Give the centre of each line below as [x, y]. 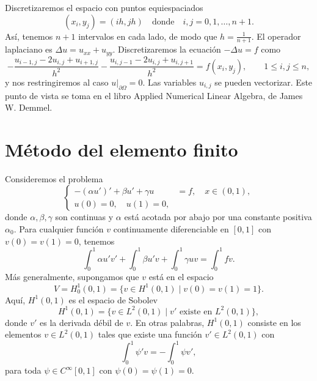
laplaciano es [29, 49]
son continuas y [84, 217]
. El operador [276, 36]
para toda [23, 370]
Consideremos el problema [54, 178]
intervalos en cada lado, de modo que [148, 36]
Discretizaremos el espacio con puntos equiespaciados [104, 7]
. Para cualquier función [59, 229]
